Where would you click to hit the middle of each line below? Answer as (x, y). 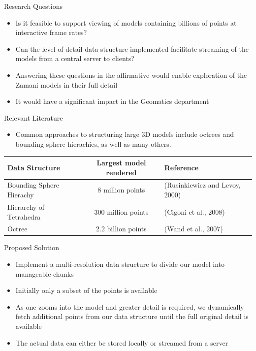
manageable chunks (45, 273)
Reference (181, 167)
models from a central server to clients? (75, 58)
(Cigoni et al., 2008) (194, 211)
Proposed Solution (32, 247)
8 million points (121, 190)
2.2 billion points (121, 229)
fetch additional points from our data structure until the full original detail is (132, 316)
